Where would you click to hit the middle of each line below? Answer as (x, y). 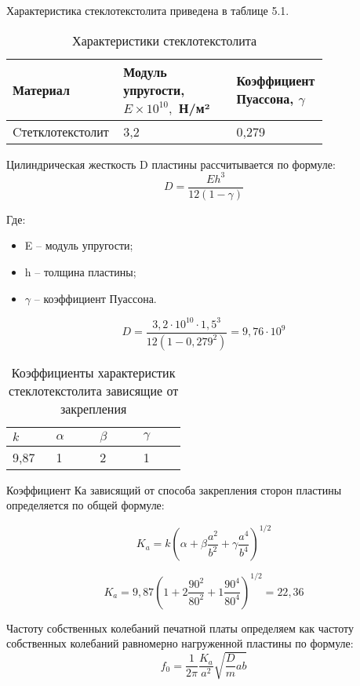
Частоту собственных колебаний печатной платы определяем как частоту (180, 628)
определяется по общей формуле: (85, 505)
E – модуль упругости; (79, 245)
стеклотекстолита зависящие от (94, 390)
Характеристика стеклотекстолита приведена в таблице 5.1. (148, 10)
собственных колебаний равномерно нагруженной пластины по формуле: (180, 643)
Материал (41, 89)
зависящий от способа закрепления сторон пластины (216, 489)
